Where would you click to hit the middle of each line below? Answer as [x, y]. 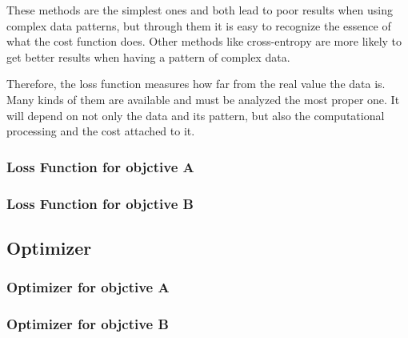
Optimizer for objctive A [88, 287]
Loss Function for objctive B [100, 203]
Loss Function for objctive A [100, 166]
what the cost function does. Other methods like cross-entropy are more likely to [204, 41]
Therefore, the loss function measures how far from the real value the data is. [196, 84]
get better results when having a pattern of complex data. [148, 56]
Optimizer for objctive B [88, 323]
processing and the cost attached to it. [101, 131]
